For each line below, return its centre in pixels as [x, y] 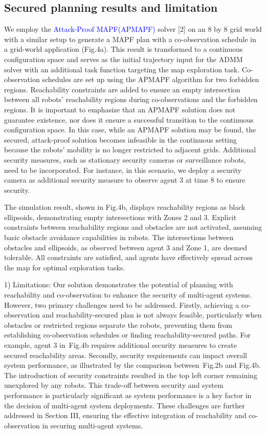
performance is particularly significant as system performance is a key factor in [128, 395]
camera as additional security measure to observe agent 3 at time [106, 180]
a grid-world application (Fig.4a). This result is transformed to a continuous [124, 49]
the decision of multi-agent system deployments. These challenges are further [125, 405]
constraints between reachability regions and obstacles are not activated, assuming [133, 227]
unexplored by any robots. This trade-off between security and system [114, 385]
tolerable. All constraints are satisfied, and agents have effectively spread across [129, 257]
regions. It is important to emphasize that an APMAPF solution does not [120, 109]
